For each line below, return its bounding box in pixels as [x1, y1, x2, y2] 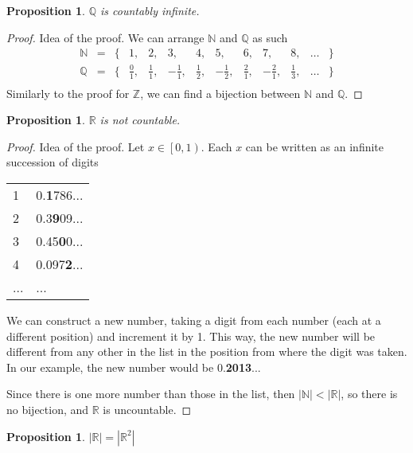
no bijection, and [6, 400, 89, 417]
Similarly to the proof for [6, 84, 130, 101]
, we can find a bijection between [140, 84, 301, 101]
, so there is [341, 385, 398, 402]
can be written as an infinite [245, 138, 384, 154]
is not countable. [99, 111, 181, 128]
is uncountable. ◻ [103, 400, 192, 417]
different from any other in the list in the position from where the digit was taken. [6, 343, 407, 360]
